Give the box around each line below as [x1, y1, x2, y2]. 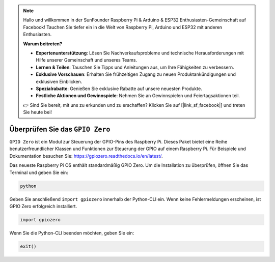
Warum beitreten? [23, 41, 63, 47]
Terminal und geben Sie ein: [9, 169, 68, 176]
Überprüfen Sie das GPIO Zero [9, 125, 111, 133]
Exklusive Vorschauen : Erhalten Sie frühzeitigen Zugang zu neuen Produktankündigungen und [36, 71, 236, 77]
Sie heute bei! [23, 109, 52, 115]
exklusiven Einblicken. [36, 78, 82, 84]
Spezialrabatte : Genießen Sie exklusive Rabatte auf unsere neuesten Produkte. [36, 85, 202, 92]
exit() [20, 243, 37, 249]
